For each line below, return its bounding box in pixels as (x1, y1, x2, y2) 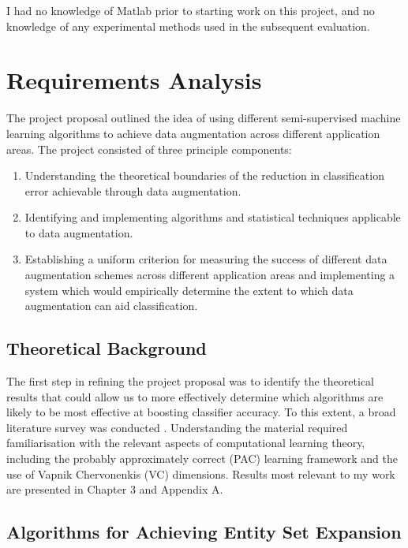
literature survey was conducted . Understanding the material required (6, 419, 348, 435)
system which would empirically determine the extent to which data (24, 281, 354, 298)
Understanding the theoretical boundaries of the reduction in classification (24, 167, 384, 184)
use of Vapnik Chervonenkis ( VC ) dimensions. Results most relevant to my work (6, 465, 395, 482)
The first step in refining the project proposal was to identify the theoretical (6, 373, 375, 390)
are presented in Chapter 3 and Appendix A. (6, 481, 223, 498)
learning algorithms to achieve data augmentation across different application (6, 125, 380, 141)
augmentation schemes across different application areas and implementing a (24, 267, 395, 283)
